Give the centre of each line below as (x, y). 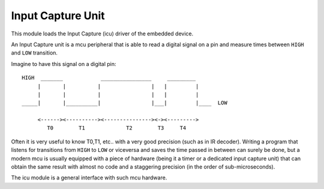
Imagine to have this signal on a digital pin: (64, 64)
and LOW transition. (34, 53)
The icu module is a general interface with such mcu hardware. (89, 178)
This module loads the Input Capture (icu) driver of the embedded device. (102, 34)
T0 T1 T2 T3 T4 (117, 128)
